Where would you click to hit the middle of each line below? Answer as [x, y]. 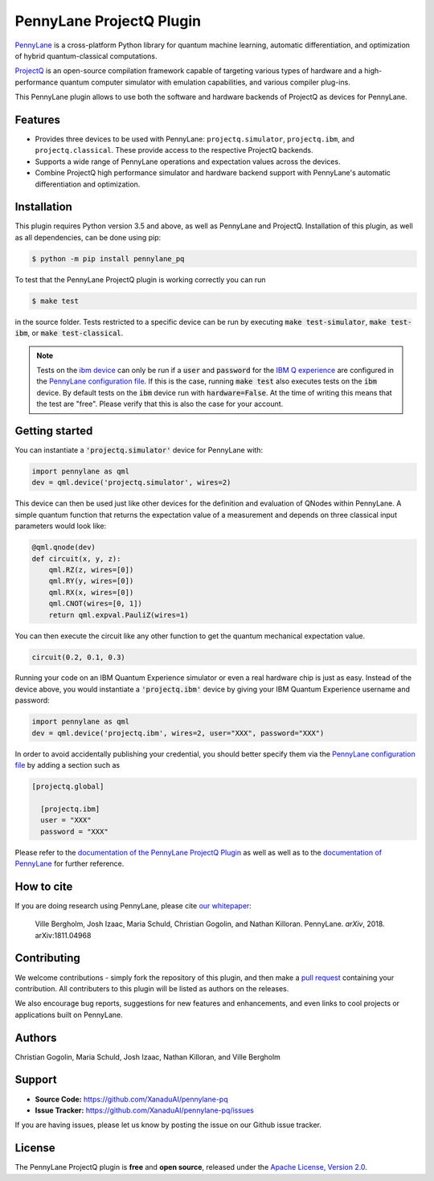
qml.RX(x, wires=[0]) [91, 592]
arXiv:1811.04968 [63, 935]
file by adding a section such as [68, 765]
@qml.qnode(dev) [64, 547]
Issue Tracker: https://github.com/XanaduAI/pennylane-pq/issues [145, 1110]
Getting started [54, 431]
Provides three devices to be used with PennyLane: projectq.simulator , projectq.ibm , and [195, 139]
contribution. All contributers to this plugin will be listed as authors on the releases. [152, 988]
